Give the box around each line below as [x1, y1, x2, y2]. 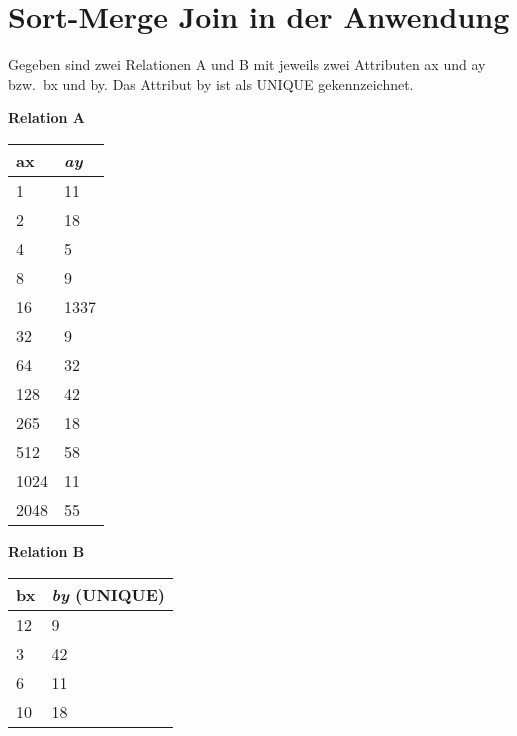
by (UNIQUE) [51, 582, 166, 606]
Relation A [8, 107, 85, 128]
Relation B [8, 540, 85, 561]
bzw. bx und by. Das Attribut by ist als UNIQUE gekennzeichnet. [8, 73, 414, 94]
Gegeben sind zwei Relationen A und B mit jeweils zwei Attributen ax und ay [8, 54, 486, 75]
